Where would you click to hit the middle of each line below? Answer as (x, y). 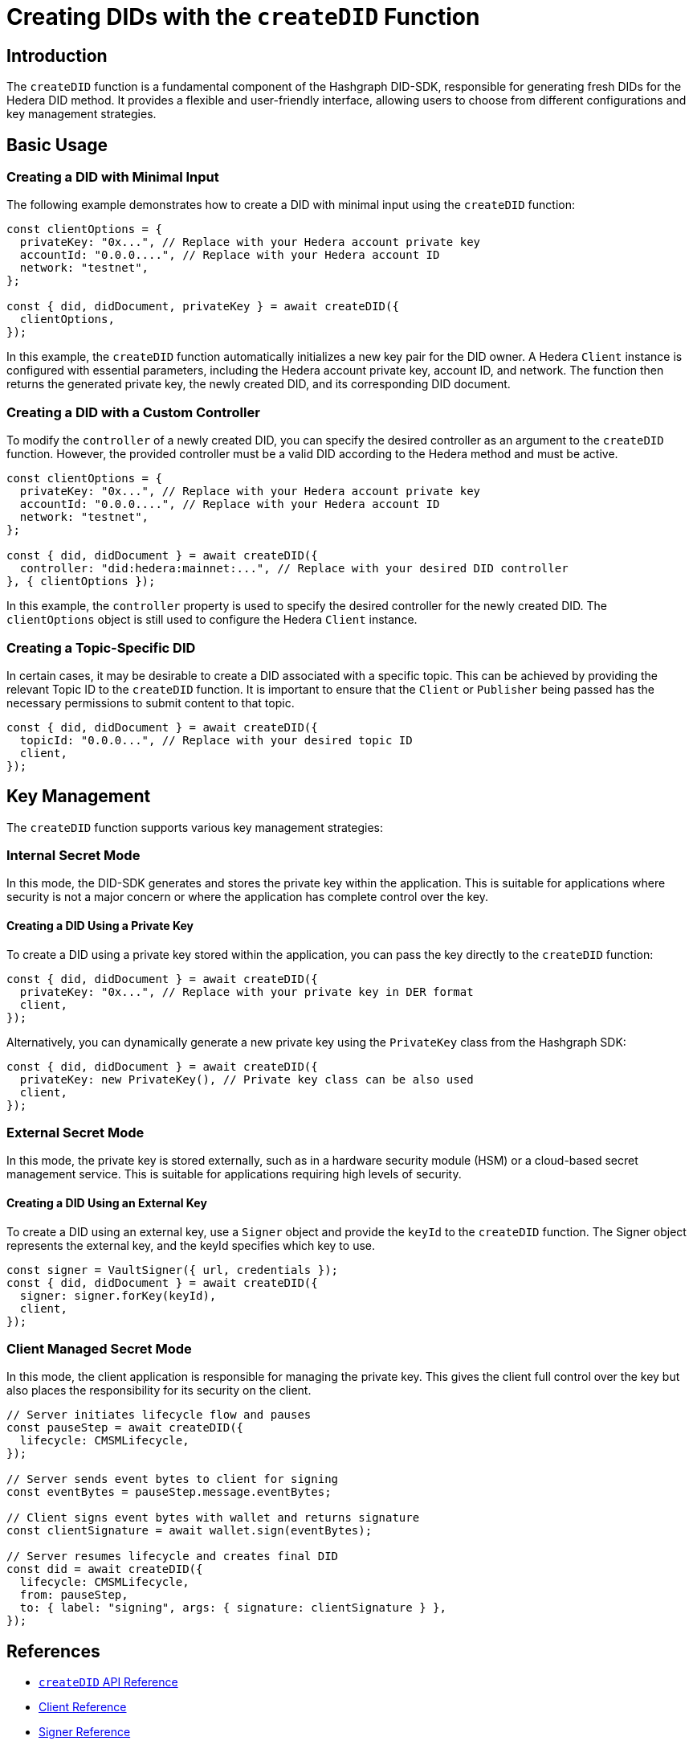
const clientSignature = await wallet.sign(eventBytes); (190, 1531)
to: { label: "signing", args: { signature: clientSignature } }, (233, 1608)
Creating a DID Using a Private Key (100, 926)
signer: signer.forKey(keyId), (118, 1295)
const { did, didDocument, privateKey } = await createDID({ (203, 307)
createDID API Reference (108, 1682)
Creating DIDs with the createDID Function (243, 17)
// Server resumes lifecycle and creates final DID (173, 1557)
